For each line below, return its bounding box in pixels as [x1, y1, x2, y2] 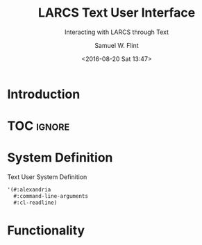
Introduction [7, 86, 81, 102]
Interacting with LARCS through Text [65, 28, 169, 36]
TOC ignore [7, 118, 70, 134]
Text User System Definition [7, 173, 87, 181]
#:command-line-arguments [13, 192, 89, 199]
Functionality [7, 222, 85, 238]
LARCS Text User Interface [37, 5, 196, 21]
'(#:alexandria [7, 186, 51, 194]
